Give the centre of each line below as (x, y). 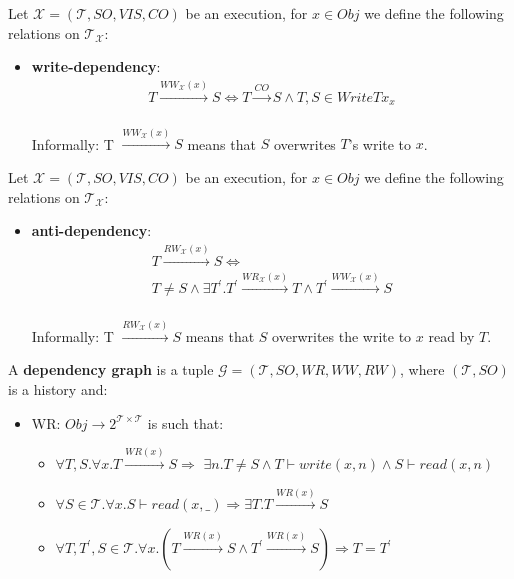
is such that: (185, 422)
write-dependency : (96, 66)
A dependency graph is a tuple (111, 369)
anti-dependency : (91, 230)
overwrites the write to (342, 335)
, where (422, 369)
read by (451, 335)
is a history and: (58, 389)
